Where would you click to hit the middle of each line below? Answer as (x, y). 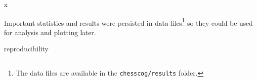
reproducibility (26, 49)
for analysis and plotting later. (50, 32)
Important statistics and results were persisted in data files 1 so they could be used (128, 22)
